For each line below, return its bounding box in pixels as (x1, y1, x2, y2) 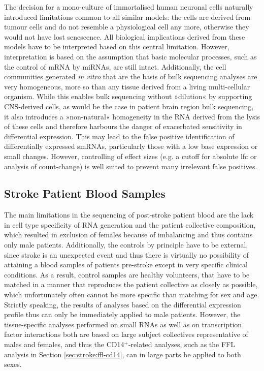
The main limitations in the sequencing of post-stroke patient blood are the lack (4, 209, 254, 220)
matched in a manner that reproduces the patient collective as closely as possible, (4, 279, 258, 290)
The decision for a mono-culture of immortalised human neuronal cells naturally (4, 2, 253, 12)
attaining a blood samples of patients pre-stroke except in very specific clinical (4, 259, 248, 270)
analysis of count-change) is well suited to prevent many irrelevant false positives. (4, 161, 257, 171)
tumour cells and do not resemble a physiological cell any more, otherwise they (4, 21, 249, 32)
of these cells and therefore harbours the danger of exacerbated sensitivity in (4, 121, 242, 132)
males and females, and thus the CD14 (4, 339, 124, 350)
